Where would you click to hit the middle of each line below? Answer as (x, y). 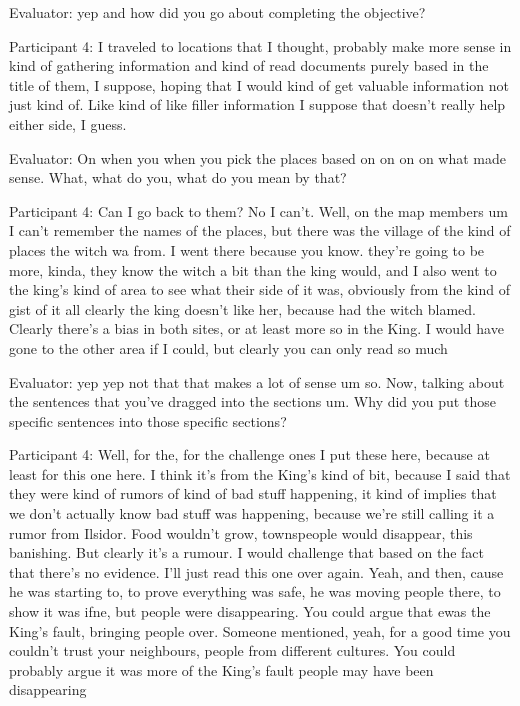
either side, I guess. (68, 123)
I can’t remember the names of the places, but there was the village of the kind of (260, 230)
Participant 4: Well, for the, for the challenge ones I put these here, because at (249, 454)
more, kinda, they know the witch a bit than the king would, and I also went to (253, 269)
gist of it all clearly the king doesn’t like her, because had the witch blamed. (242, 308)
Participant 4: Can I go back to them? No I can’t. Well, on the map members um (258, 210)
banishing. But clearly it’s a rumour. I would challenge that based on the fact (247, 552)
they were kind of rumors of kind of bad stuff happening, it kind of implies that (253, 493)
